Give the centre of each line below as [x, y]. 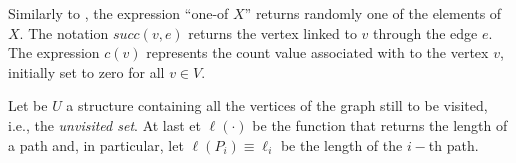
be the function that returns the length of [380, 124]
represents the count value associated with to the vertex [317, 52]
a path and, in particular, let [96, 144]
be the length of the [341, 144]
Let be [28, 105]
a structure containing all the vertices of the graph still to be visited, [277, 105]
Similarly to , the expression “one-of [118, 13]
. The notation [64, 32]
